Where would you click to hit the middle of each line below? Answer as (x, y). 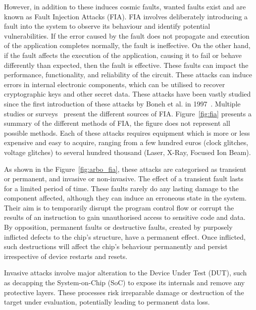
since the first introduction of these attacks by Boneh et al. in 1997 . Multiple (122, 103)
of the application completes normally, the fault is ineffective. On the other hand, (127, 45)
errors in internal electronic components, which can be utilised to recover (115, 84)
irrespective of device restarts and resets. (66, 256)
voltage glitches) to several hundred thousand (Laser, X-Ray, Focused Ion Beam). (128, 152)
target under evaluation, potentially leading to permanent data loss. (107, 302)
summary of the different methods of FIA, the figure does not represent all (117, 123)
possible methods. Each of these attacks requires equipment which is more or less (127, 132)
